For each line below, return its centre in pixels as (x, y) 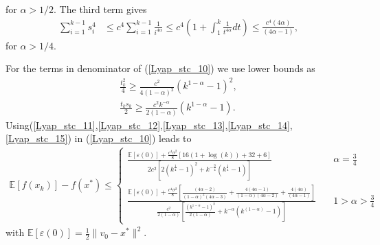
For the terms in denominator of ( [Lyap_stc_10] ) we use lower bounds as (160, 68)
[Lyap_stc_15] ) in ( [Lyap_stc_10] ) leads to (99, 138)
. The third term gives (100, 9)
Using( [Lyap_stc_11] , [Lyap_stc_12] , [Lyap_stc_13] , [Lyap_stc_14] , (149, 125)
